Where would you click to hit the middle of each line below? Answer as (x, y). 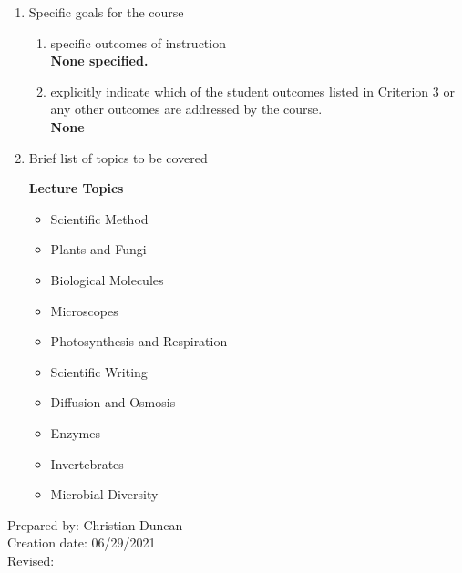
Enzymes (75, 432)
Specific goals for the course (106, 12)
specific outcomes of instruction (138, 42)
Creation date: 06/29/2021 (82, 542)
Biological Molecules (107, 279)
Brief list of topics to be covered (118, 157)
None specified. (99, 61)
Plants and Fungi (98, 249)
